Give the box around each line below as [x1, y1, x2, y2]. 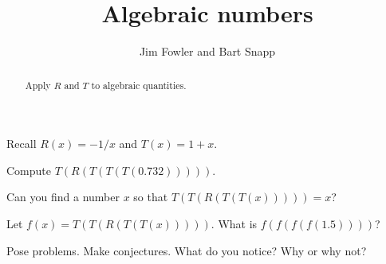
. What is [211, 215, 258, 231]
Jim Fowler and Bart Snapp [139, 43, 276, 60]
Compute [6, 161, 51, 178]
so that [133, 188, 168, 205]
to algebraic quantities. [91, 78, 187, 91]
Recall [6, 135, 37, 152]
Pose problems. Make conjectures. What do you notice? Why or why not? [6, 242, 367, 258]
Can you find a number [6, 188, 120, 205]
